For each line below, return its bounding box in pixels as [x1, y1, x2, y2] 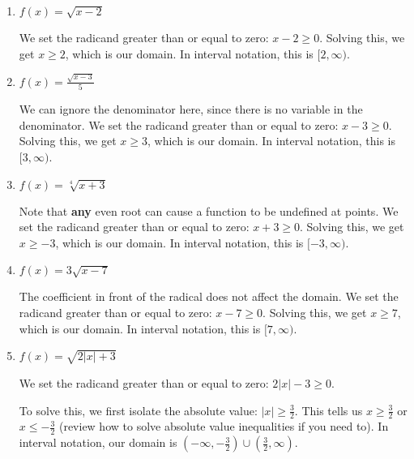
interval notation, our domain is [19, 434, 177, 451]
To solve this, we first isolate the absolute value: [19, 401, 258, 418]
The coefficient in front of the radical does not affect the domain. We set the [19, 288, 399, 305]
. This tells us [294, 401, 363, 418]
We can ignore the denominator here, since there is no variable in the [19, 101, 363, 118]
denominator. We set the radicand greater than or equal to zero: [19, 116, 339, 133]
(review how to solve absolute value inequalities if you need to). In [58, 418, 389, 435]
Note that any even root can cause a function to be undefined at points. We [19, 202, 399, 219]
